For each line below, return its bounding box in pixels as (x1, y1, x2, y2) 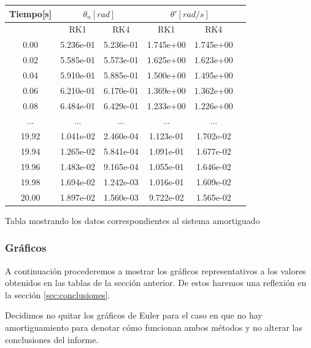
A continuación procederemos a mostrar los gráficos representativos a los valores (5, 264, 306, 277)
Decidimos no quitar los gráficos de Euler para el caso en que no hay (5, 309, 263, 322)
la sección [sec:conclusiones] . (5, 288, 110, 301)
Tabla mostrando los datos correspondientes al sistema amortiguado (5, 214, 260, 226)
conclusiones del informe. (5, 333, 99, 346)
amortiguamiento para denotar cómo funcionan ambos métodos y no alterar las (5, 320, 302, 333)
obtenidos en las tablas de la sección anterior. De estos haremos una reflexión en (5, 276, 307, 289)
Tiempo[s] (9, 7, 52, 20)
